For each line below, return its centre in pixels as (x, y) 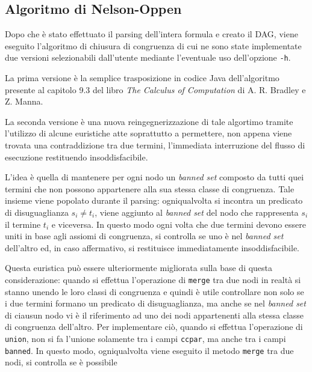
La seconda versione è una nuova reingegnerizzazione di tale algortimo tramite (149, 121)
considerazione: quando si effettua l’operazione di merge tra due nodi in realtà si (153, 279)
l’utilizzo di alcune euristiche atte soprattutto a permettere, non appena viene (148, 133)
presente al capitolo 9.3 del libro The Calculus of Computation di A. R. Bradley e (155, 89)
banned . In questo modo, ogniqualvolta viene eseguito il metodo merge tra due (149, 350)
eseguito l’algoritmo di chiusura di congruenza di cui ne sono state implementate (153, 45)
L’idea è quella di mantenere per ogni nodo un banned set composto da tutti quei (154, 177)
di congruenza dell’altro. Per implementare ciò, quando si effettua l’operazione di (154, 327)
